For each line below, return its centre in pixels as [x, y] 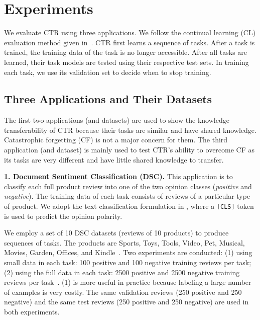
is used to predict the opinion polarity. [63, 216]
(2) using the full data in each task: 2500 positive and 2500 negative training [122, 272]
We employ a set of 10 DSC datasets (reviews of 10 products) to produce [116, 233]
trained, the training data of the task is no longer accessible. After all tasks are [126, 52]
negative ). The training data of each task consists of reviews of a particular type [127, 196]
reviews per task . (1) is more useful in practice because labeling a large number [128, 282]
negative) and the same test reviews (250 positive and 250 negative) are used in [126, 302]
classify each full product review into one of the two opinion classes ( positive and [128, 186]
